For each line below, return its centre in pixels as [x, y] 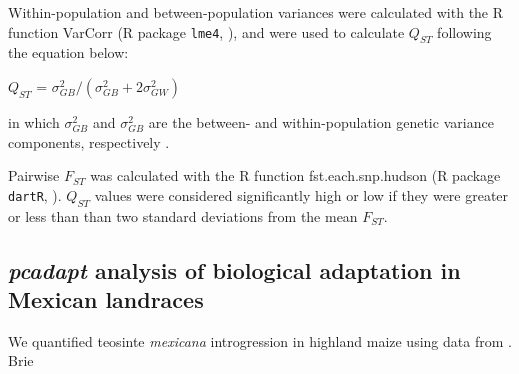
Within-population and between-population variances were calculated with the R [256, 12]
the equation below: [68, 52]
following [464, 31]
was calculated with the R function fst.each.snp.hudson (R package [295, 175]
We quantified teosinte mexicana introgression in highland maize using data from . [260, 340]
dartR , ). [35, 194]
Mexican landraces [106, 298]
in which [34, 121]
